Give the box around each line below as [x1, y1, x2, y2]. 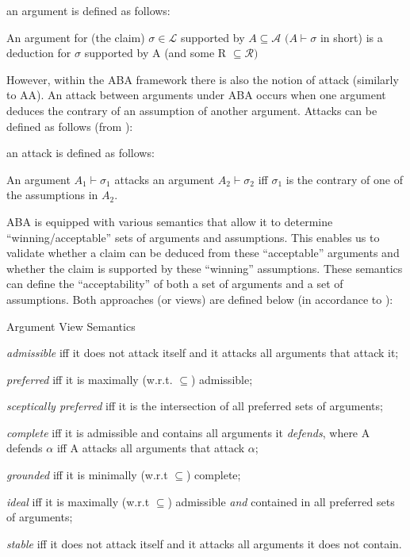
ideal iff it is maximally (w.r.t [6, 493, 150, 509]
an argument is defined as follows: [6, 2, 171, 18]
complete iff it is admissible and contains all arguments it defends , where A [6, 424, 370, 440]
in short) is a [320, 29, 383, 45]
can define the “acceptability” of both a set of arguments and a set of [6, 275, 343, 292]
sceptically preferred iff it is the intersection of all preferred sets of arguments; [6, 398, 383, 414]
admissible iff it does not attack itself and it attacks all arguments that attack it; [6, 344, 399, 361]
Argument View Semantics [6, 317, 136, 334]
